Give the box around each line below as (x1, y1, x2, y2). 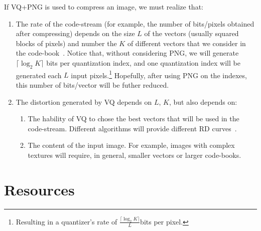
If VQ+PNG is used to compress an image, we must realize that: (4, 2, 203, 12)
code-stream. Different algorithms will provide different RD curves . (28, 123, 237, 133)
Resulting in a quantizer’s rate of (16, 216, 117, 226)
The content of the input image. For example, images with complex (28, 140, 235, 150)
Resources (4, 179, 75, 199)
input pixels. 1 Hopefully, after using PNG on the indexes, (71, 68, 247, 80)
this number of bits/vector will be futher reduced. (16, 80, 169, 90)
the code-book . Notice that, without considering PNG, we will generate (16, 48, 239, 58)
